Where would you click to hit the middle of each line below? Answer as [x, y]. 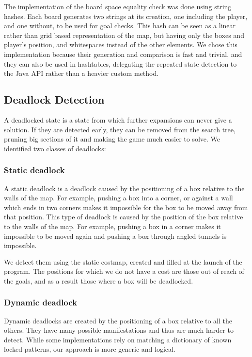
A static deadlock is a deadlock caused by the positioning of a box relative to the [124, 188]
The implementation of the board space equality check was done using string [118, 6]
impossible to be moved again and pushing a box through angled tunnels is [115, 236]
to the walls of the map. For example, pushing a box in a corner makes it [112, 226]
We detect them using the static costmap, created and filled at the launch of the [123, 261]
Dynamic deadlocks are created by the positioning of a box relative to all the [118, 320]
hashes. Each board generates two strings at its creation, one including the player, [126, 16]
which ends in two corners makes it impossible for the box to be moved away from [126, 207]
